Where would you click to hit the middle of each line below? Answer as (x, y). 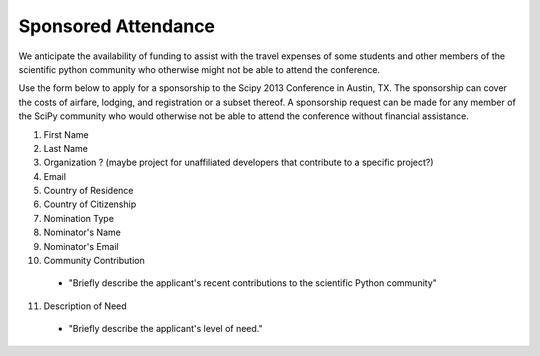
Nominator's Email (81, 246)
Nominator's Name (82, 232)
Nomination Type (79, 218)
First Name (66, 134)
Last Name (66, 148)
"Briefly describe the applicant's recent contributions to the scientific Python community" (252, 283)
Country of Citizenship (90, 204)
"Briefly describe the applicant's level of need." (166, 329)
